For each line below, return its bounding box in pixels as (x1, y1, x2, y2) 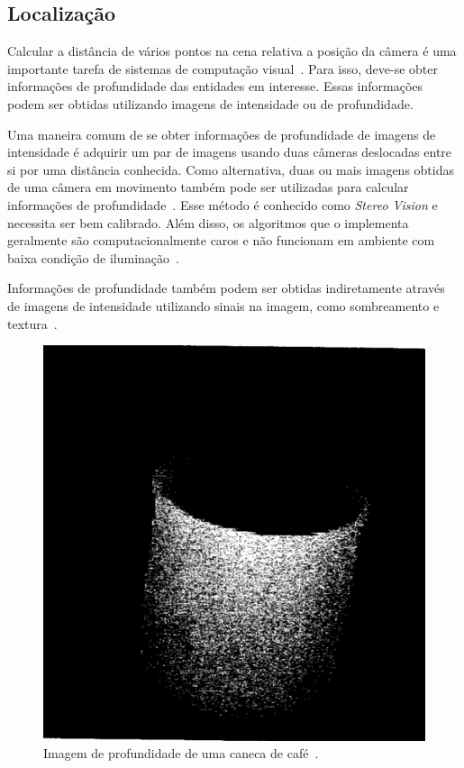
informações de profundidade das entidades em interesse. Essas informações (7, 77, 423, 96)
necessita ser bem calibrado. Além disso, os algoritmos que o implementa (7, 213, 409, 232)
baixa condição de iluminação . (7, 248, 179, 267)
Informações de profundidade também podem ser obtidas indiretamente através (7, 279, 445, 297)
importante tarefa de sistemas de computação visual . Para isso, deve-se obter (7, 59, 439, 78)
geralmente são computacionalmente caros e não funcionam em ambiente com (7, 231, 435, 250)
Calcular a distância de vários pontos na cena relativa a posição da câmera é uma (7, 41, 457, 60)
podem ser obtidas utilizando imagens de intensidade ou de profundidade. (7, 94, 414, 113)
